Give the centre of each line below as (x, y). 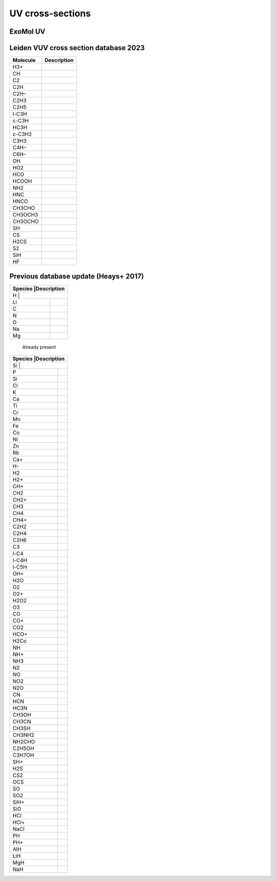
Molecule (24, 60)
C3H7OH (23, 755)
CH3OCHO (26, 222)
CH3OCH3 (25, 215)
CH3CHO (24, 208)
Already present (39, 347)
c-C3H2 (22, 134)
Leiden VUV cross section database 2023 (77, 48)
